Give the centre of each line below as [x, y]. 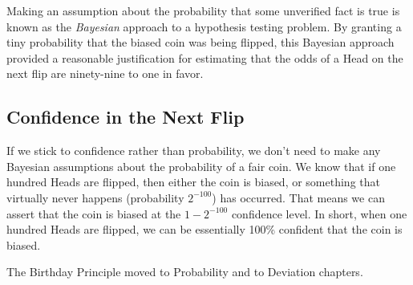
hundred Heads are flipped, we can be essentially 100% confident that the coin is [204, 229]
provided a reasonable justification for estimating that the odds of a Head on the [205, 57]
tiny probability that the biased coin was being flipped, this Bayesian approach [200, 42]
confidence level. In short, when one [319, 213]
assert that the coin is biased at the [94, 213]
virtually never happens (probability [95, 197]
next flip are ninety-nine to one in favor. [105, 73]
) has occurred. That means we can [298, 197]
